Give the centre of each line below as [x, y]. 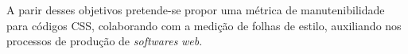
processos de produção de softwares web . [105, 41]
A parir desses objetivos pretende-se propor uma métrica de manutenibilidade [196, 10]
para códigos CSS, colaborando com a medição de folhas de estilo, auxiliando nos [204, 25]
